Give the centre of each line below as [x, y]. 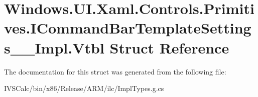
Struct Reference [169, 47]
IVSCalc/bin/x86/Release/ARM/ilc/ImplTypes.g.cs [84, 88]
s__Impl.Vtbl [54, 47]
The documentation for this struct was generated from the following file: [115, 71]
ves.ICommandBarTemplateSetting [128, 28]
